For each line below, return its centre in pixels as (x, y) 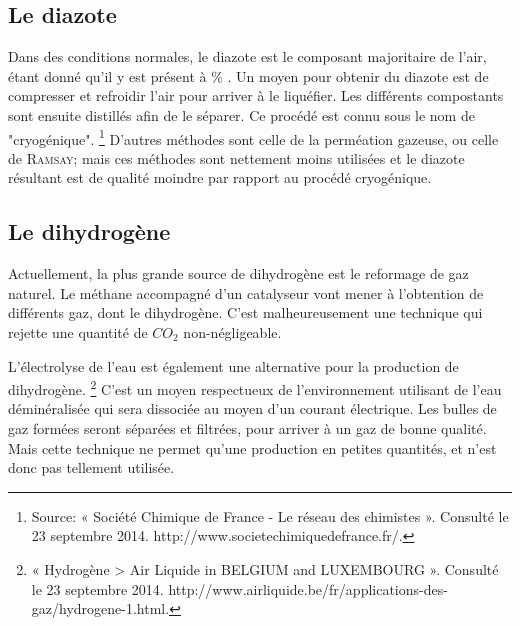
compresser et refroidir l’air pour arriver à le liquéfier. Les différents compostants (256, 95)
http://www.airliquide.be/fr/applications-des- (308, 588)
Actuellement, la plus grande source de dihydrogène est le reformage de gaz (238, 273)
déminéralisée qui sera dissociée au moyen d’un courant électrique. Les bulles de (252, 408)
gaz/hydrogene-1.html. (100, 608)
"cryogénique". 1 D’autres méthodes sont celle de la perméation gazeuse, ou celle (253, 137)
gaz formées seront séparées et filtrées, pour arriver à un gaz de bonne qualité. (247, 428)
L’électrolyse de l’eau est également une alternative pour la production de (233, 365)
